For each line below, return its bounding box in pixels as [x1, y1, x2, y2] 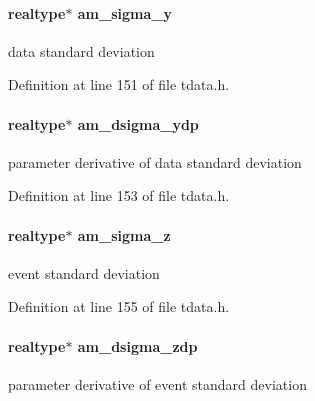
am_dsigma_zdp [77, 335, 198, 356]
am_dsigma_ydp [77, 113, 199, 134]
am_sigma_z [77, 224, 171, 245]
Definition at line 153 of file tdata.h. [8, 185, 230, 206]
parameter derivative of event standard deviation [8, 373, 307, 394]
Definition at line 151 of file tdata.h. [8, 74, 230, 95]
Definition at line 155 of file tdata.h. [8, 296, 230, 317]
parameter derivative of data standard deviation [8, 151, 302, 172]
